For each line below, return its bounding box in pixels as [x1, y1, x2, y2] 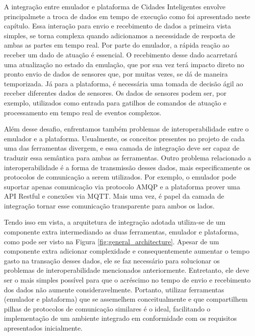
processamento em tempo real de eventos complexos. [4, 107, 162, 117]
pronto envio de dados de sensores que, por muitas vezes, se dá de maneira [4, 69, 228, 79]
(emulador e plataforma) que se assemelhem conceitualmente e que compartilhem [4, 294, 248, 304]
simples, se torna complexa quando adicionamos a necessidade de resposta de [4, 30, 235, 40]
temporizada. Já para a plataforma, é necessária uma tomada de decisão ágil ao [4, 78, 243, 88]
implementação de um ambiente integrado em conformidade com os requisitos [4, 313, 237, 323]
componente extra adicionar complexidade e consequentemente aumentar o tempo [4, 246, 250, 256]
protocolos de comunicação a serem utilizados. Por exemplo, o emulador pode [4, 172, 236, 182]
